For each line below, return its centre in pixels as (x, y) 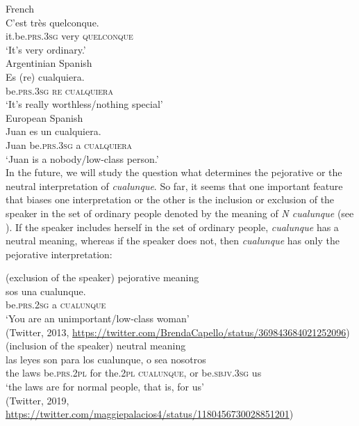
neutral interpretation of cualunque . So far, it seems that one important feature (174, 186)
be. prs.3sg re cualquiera (59, 90)
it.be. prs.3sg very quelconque (69, 36)
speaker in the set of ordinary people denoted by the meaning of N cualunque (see (180, 213)
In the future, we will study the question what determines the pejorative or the (174, 172)
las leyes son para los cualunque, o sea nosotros (106, 359)
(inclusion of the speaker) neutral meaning (96, 346)
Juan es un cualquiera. (53, 131)
